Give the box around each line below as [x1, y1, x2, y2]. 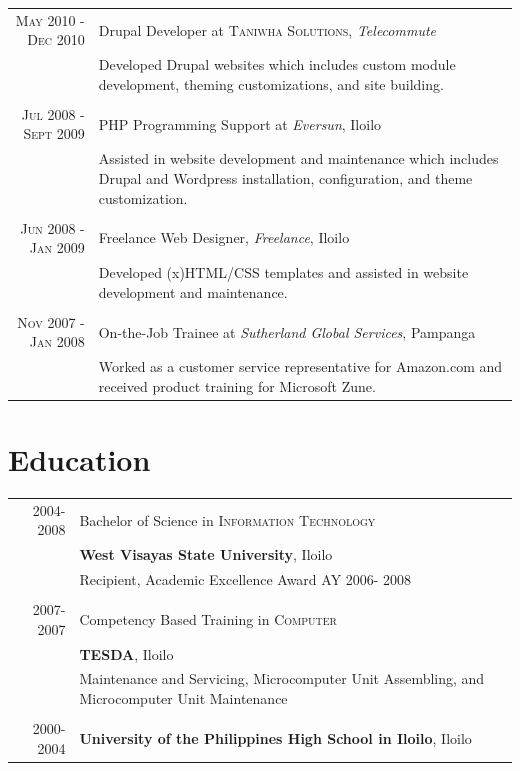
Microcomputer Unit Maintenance [79, 687, 288, 708]
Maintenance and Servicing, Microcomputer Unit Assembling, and [79, 668, 485, 689]
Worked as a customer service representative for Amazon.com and [98, 356, 503, 377]
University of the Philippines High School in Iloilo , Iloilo [79, 727, 472, 748]
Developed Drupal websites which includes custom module [98, 54, 456, 75]
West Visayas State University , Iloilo [79, 544, 333, 565]
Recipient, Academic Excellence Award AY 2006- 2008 [79, 569, 412, 589]
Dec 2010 [27, 29, 85, 50]
